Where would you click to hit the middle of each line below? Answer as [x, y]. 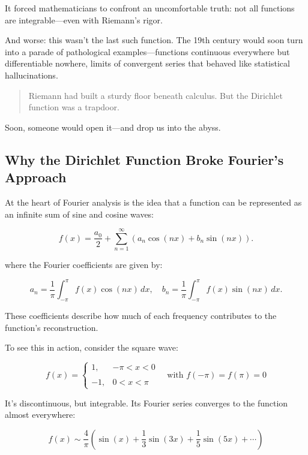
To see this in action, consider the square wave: [92, 347]
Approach [36, 177]
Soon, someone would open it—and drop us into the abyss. [113, 127]
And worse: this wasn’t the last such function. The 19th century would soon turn [154, 40]
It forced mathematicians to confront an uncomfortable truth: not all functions [150, 8]
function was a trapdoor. [74, 107]
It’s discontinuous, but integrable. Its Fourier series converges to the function [146, 403]
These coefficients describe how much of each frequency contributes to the [141, 316]
